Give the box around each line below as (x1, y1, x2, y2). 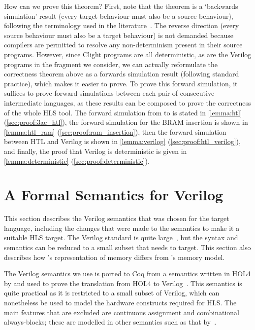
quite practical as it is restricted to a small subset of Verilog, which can (4, 288, 220, 298)
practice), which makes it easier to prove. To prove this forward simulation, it (4, 78, 238, 88)
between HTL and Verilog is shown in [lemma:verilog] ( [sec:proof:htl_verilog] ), (4, 136, 241, 147)
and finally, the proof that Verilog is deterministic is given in (4, 146, 187, 156)
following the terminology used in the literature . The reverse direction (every (4, 20, 239, 31)
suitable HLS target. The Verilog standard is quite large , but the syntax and (4, 232, 238, 243)
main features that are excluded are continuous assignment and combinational (4, 307, 239, 317)
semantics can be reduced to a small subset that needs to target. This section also (4, 242, 251, 252)
